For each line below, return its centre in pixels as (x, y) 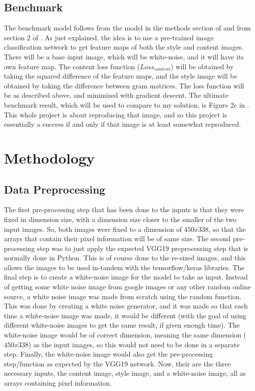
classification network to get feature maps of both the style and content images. (124, 47)
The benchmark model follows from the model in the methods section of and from (127, 28)
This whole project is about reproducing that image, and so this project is (116, 114)
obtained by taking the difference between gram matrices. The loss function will (124, 85)
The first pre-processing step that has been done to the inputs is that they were (124, 209)
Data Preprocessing (55, 189)
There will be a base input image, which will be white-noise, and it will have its (124, 56)
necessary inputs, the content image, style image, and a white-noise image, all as (125, 373)
